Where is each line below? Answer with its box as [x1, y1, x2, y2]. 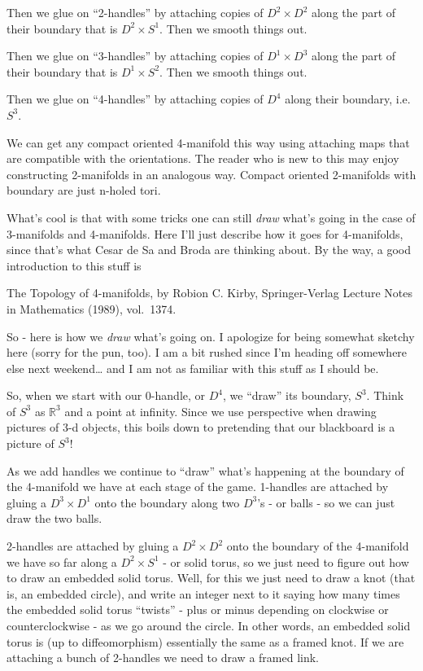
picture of [7, 435, 55, 452]
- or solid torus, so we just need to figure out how [163, 553, 409, 570]
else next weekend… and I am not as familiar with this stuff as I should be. [7, 359, 379, 376]
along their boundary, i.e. [285, 90, 411, 107]
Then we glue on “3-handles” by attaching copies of [7, 47, 264, 64]
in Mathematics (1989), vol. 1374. [7, 300, 177, 317]
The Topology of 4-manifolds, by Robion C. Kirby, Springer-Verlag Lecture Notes [7, 284, 412, 301]
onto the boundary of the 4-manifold [226, 537, 409, 555]
